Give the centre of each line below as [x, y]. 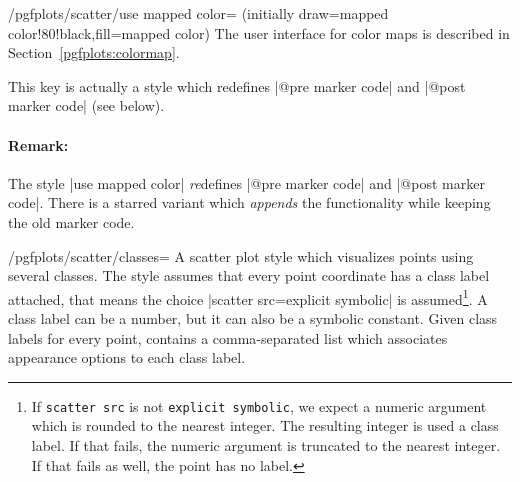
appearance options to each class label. [127, 357]
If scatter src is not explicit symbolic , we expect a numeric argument [259, 405]
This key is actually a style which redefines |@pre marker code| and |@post [237, 85]
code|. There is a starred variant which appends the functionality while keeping [249, 202]
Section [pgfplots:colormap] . [94, 52]
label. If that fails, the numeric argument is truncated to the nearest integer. [266, 445]
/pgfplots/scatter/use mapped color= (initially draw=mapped [198, 13]
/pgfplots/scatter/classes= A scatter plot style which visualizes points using [241, 255]
